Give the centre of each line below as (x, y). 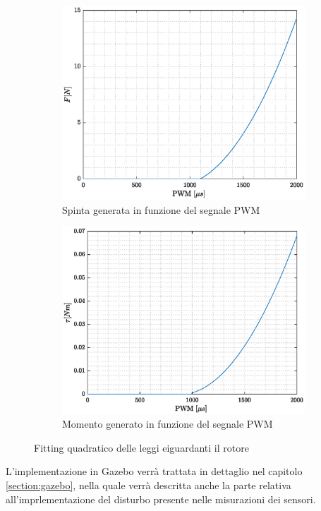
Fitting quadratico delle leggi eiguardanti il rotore (141, 447)
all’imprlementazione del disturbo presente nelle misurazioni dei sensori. (161, 499)
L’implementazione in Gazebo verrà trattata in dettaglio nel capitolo (154, 471)
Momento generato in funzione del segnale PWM (168, 424)
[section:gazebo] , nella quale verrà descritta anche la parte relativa (149, 485)
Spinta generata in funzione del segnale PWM (161, 209)
